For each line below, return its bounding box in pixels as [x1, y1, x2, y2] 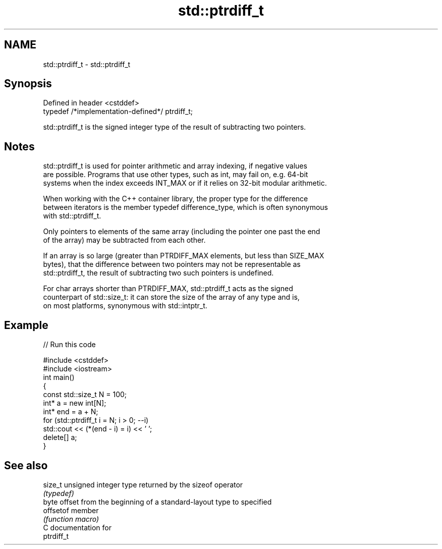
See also [4, 459, 48, 472]
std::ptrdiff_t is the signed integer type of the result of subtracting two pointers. [43, 123, 306, 132]
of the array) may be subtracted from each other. [43, 236, 206, 245]
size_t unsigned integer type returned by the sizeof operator [43, 480, 243, 489]
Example [4, 318, 48, 332]
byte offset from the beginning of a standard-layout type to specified [43, 497, 272, 506]
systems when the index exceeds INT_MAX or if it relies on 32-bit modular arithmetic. [43, 179, 327, 188]
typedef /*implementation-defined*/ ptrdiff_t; [43, 107, 193, 116]
